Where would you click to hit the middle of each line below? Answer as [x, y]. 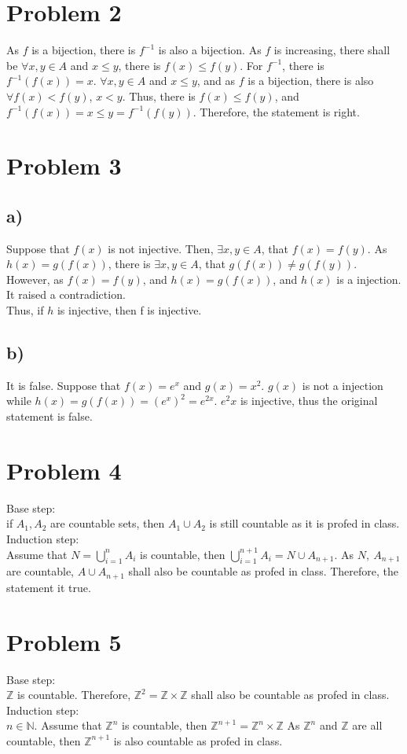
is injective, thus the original [309, 401]
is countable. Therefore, [74, 695]
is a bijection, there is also [311, 81]
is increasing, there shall [332, 50]
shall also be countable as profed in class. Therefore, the [264, 571]
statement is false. [49, 416]
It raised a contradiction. [66, 294]
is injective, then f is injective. [129, 310]
